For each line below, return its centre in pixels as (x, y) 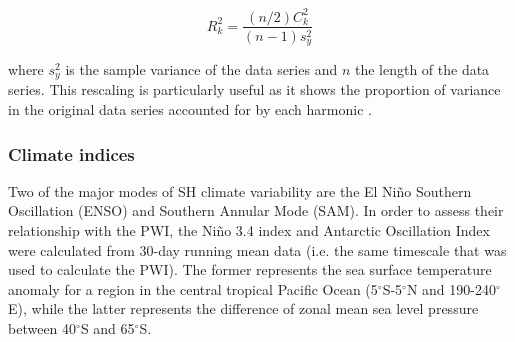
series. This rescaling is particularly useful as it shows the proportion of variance (254, 89)
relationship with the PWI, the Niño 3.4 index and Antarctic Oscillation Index (249, 230)
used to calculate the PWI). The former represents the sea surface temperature (250, 269)
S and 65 (107, 328)
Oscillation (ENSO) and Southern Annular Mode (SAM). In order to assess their (256, 210)
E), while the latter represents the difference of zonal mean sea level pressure (243, 308)
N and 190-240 (451, 288)
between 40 (42, 328)
